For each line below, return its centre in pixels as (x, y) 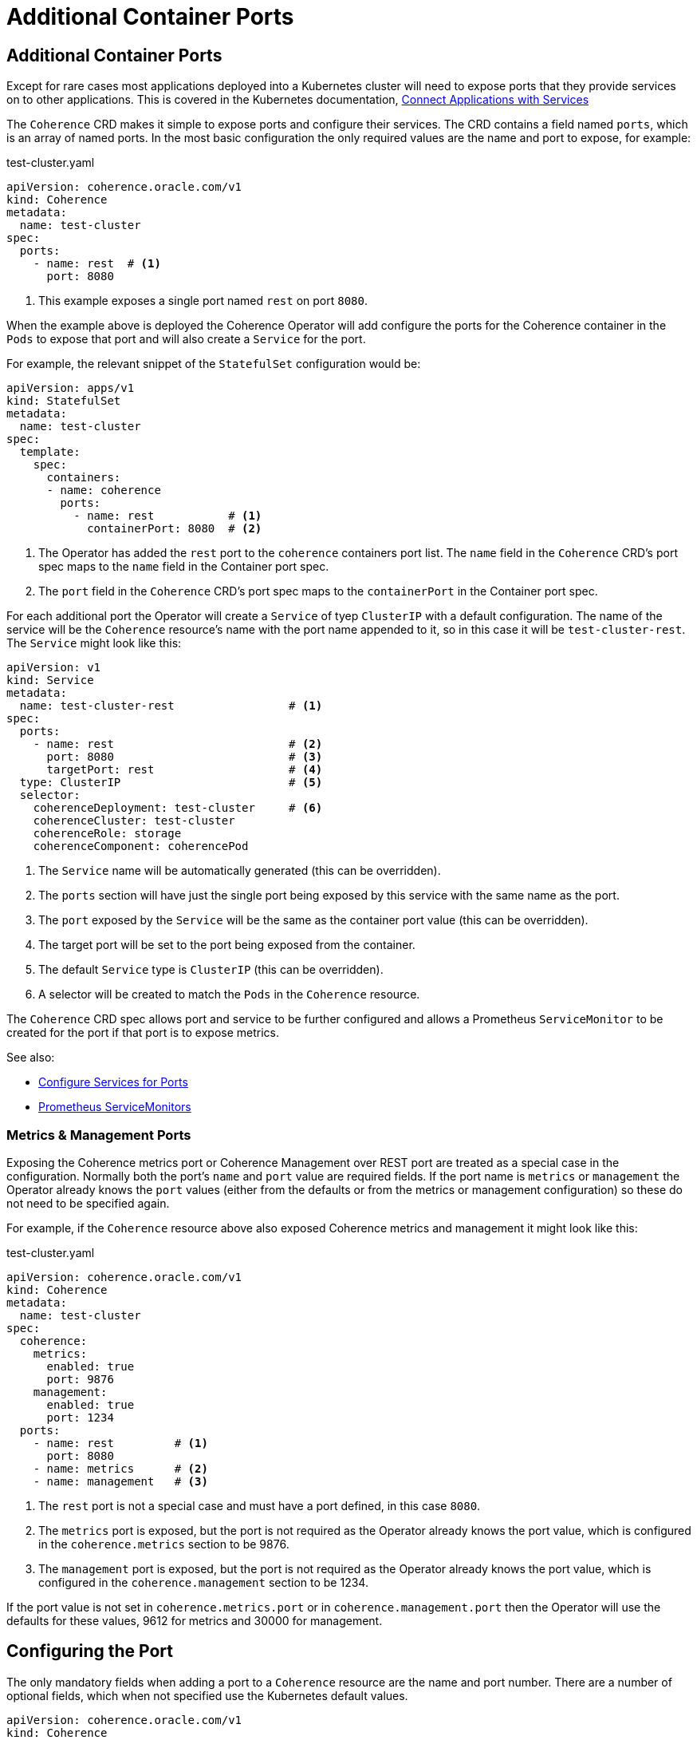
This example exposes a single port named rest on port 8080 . (203, 301)
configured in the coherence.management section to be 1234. (203, 1582)
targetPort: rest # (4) (185, 770)
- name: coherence (104, 490)
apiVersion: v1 (54, 668)
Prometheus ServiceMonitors (115, 1107)
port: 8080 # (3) (185, 757)
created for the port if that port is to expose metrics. (143, 1033)
